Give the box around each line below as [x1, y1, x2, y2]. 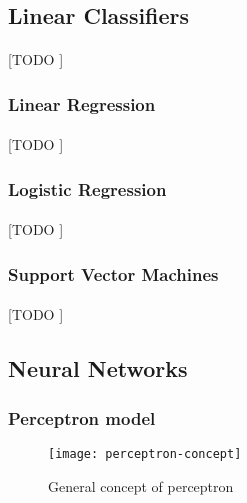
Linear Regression [8, 91, 156, 116]
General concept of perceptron [48, 475, 234, 496]
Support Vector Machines [8, 261, 219, 286]
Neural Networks [8, 353, 188, 384]
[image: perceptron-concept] [48, 447, 242, 462]
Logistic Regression [8, 176, 167, 201]
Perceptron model [8, 405, 156, 430]
